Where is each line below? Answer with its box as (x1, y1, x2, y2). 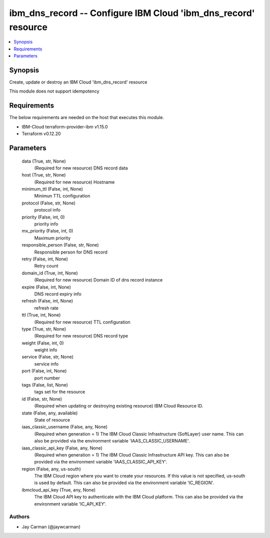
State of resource (34, 416, 70, 422)
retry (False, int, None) (21, 255, 68, 262)
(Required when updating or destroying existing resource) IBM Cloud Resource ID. (34, 403, 203, 409)
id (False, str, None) (21, 395, 62, 402)
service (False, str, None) (21, 354, 73, 360)
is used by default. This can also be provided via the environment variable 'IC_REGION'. (34, 480, 214, 486)
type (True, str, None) (21, 325, 66, 332)
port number (34, 375, 60, 381)
